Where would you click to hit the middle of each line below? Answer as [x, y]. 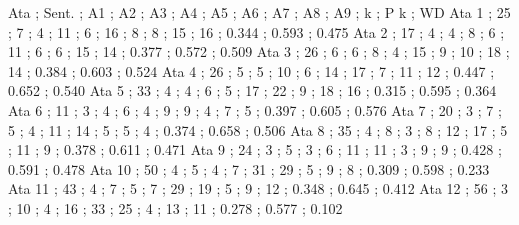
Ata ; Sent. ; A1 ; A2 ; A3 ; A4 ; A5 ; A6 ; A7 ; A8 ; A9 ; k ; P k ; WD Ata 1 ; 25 [259, 12]
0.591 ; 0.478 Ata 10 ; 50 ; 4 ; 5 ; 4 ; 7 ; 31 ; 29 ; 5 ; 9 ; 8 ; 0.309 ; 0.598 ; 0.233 [249, 168]
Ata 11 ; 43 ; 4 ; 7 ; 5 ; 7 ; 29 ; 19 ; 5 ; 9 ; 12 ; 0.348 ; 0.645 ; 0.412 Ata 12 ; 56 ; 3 [258, 188]
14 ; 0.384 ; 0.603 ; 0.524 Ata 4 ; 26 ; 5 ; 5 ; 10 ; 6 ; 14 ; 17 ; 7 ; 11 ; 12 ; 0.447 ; [251, 70]
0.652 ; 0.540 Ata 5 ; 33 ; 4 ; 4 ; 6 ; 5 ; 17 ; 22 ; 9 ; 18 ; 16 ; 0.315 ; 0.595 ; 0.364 [252, 90]
